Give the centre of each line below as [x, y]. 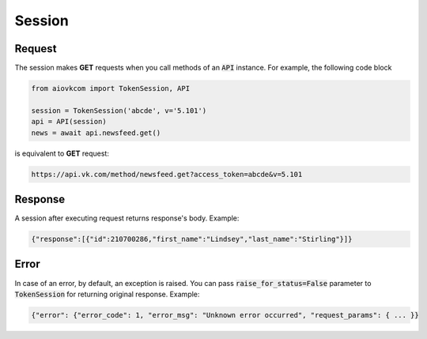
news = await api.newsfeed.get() [96, 133]
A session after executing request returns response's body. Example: [127, 218]
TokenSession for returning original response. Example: [107, 294]
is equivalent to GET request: [62, 153]
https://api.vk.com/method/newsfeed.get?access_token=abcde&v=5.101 [167, 174]
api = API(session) [69, 122]
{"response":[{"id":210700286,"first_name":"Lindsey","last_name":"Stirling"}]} [192, 239]
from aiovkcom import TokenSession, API [110, 89]
